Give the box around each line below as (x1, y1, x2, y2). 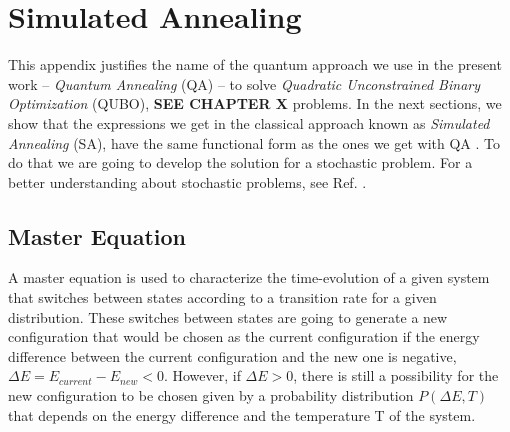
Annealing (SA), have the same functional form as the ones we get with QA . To (8, 132, 500, 153)
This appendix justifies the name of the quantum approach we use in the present (8, 54, 502, 75)
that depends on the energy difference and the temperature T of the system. (8, 404, 476, 425)
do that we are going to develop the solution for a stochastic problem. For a (8, 152, 473, 173)
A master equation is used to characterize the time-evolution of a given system (8, 267, 490, 288)
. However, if (163, 365, 241, 386)
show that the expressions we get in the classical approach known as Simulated (8, 112, 490, 133)
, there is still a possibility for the (293, 365, 499, 386)
